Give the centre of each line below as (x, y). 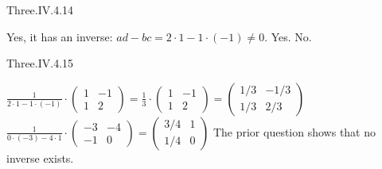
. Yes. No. (288, 36)
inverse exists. (40, 157)
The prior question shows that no (294, 131)
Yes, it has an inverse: (60, 36)
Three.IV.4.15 (40, 63)
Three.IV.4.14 (40, 10)
